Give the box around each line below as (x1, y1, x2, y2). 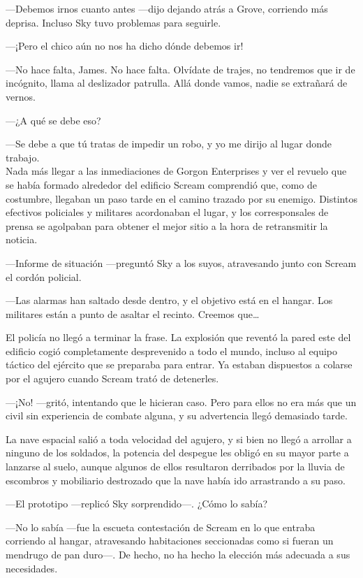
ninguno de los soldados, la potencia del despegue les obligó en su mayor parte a (6, 445, 349, 460)
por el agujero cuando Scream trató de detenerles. (6, 371, 219, 386)
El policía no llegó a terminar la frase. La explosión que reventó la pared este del (6, 330, 351, 345)
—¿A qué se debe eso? (6, 113, 101, 127)
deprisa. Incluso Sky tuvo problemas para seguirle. (6, 15, 221, 29)
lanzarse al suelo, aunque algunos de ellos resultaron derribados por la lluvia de (6, 459, 345, 474)
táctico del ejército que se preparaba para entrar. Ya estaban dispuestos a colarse (6, 357, 353, 372)
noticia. (6, 232, 38, 247)
